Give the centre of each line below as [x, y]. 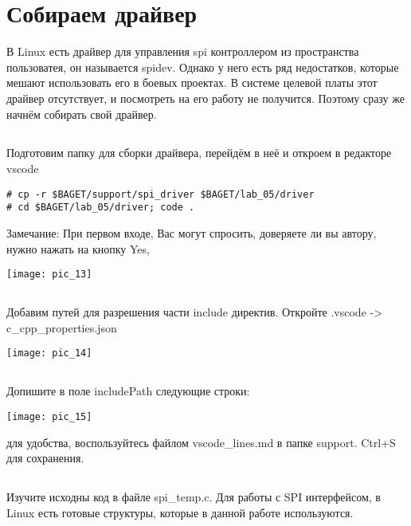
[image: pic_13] [49, 275]
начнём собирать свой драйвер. [82, 114]
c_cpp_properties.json [62, 327]
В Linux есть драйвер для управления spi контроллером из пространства [183, 51]
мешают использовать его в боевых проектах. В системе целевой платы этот [192, 82]
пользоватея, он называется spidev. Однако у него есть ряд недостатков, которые [203, 67]
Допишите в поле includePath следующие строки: [128, 391]
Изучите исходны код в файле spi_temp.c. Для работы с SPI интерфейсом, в [194, 497]
